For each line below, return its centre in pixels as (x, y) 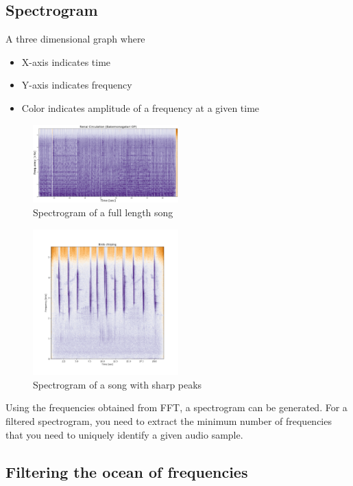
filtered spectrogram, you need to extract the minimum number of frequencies (169, 421)
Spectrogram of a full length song (103, 212)
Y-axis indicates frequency (77, 85)
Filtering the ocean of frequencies (127, 471)
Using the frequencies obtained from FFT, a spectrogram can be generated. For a (176, 407)
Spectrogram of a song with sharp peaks (118, 384)
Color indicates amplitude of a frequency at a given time (141, 107)
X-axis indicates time (66, 61)
